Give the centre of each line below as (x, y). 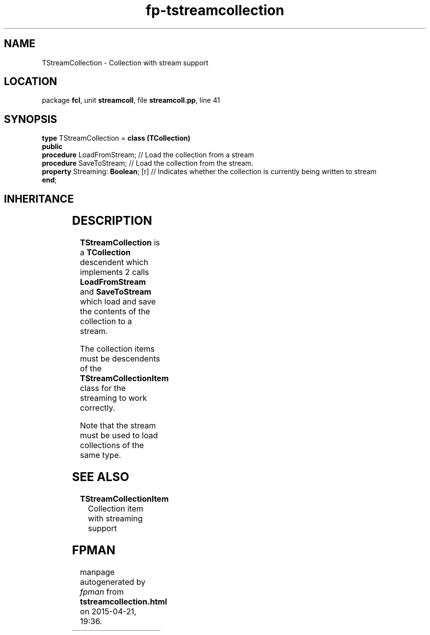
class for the (103, 388)
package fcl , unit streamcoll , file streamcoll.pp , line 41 (131, 100)
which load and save (118, 302)
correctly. (98, 408)
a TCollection (105, 253)
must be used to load (119, 436)
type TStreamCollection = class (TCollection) (116, 138)
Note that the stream (118, 426)
